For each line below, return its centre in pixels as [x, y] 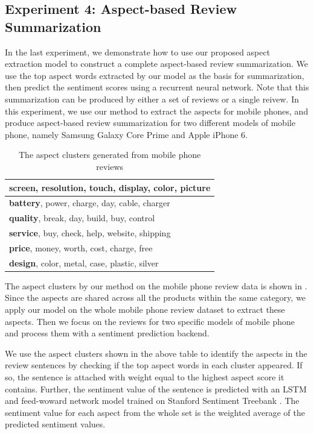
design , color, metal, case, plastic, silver [84, 263]
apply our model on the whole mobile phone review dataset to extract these [145, 310]
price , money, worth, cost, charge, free [81, 247]
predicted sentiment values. [55, 424]
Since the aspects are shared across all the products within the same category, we [155, 297]
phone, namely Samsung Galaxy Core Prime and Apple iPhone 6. [127, 134]
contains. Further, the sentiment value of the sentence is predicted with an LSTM [156, 388]
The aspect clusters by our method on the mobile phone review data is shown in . [156, 285]
